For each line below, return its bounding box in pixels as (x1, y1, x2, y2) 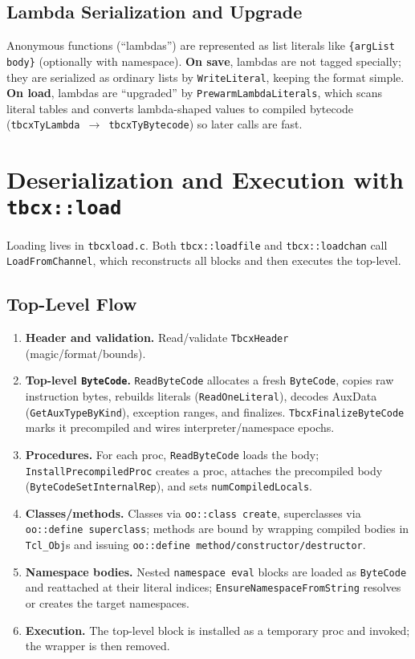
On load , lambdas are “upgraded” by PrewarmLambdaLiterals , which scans (6, 84, 383, 101)
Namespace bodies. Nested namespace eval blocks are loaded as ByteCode (25, 563, 407, 580)
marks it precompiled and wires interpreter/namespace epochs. (25, 419, 335, 436)
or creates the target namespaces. (25, 595, 189, 612)
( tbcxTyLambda (6, 116, 80, 132)
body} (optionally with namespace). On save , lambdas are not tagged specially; (6, 52, 401, 69)
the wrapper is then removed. (25, 637, 170, 654)
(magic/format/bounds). (25, 344, 146, 361)
